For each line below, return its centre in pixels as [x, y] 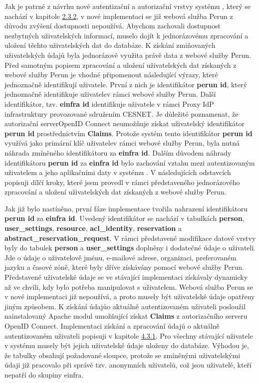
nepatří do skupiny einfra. [44, 374]
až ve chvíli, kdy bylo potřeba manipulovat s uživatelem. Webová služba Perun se [129, 287]
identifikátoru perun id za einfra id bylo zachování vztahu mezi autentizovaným [130, 162]
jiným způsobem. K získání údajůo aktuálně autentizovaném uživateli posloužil [125, 306]
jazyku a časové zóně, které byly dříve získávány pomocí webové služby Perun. [125, 267]
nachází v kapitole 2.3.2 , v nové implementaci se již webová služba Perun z [119, 16]
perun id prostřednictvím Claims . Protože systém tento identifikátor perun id [129, 133]
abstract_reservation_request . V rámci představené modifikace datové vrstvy [130, 238]
